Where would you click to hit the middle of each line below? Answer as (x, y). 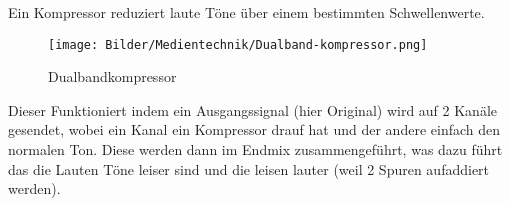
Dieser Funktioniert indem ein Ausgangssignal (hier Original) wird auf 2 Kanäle (253, 109)
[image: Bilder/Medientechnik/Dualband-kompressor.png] (238, 44)
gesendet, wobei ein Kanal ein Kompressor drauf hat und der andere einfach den (254, 129)
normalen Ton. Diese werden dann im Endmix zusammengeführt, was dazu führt (255, 149)
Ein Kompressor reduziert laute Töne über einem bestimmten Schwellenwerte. (246, 12)
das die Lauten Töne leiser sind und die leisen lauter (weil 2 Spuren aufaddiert (249, 168)
